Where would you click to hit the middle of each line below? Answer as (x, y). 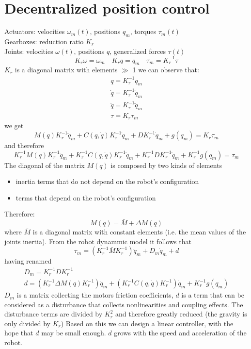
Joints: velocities (29, 51)
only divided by (27, 323)
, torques (143, 31)
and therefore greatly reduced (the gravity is (181, 314)
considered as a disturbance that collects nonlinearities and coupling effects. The (124, 304)
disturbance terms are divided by (54, 314)
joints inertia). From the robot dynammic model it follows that (98, 241)
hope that (19, 333)
